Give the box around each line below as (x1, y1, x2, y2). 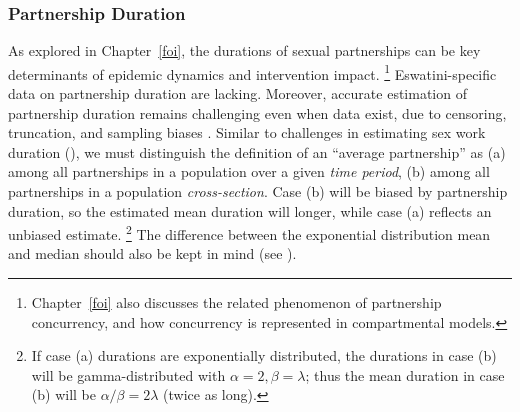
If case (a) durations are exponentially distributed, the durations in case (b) (31, 345, 497, 366)
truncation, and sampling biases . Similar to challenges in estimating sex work (8, 122, 486, 143)
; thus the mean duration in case (305, 364, 505, 385)
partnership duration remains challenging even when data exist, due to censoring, (8, 102, 507, 123)
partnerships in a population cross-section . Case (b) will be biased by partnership (8, 181, 508, 202)
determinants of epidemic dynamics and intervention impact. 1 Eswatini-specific (8, 60, 497, 84)
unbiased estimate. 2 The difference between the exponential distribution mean (8, 221, 491, 244)
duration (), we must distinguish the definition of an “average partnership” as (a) (8, 141, 506, 162)
